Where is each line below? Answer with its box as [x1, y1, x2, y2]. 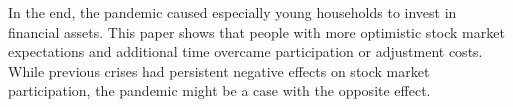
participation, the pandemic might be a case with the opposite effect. [8, 80, 431, 101]
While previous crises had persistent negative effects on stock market [8, 60, 430, 81]
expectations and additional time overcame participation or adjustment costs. [8, 41, 483, 62]
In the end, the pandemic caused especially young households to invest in [8, 2, 457, 22]
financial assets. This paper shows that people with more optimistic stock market [8, 21, 505, 42]
